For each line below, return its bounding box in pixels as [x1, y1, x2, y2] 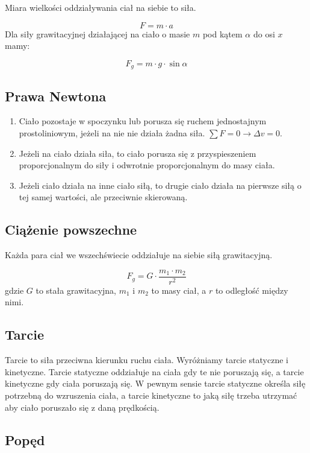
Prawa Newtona [5, 86, 107, 105]
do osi [253, 27, 275, 40]
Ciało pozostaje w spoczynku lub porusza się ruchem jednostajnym [19, 115, 267, 127]
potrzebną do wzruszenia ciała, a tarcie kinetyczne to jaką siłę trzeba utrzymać [5, 389, 297, 402]
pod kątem [202, 27, 243, 40]
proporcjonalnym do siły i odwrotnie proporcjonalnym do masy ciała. [19, 159, 275, 171]
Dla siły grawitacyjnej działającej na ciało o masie [5, 27, 190, 40]
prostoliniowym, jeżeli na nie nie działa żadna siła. [19, 127, 205, 139]
